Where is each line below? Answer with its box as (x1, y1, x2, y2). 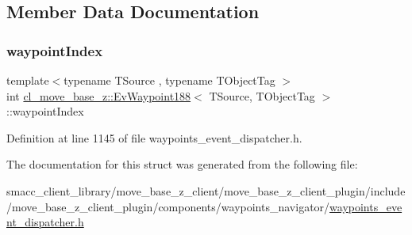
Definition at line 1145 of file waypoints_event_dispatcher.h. (6, 129, 302, 146)
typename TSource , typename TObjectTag (64, 72, 275, 88)
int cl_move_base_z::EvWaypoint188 (6, 87, 191, 104)
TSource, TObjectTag (209, 87, 315, 104)
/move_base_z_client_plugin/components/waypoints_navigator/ (6, 198, 330, 214)
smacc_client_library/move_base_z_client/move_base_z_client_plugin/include (6, 182, 406, 199)
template (6, 72, 49, 88)
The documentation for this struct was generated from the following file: (6, 156, 358, 172)
